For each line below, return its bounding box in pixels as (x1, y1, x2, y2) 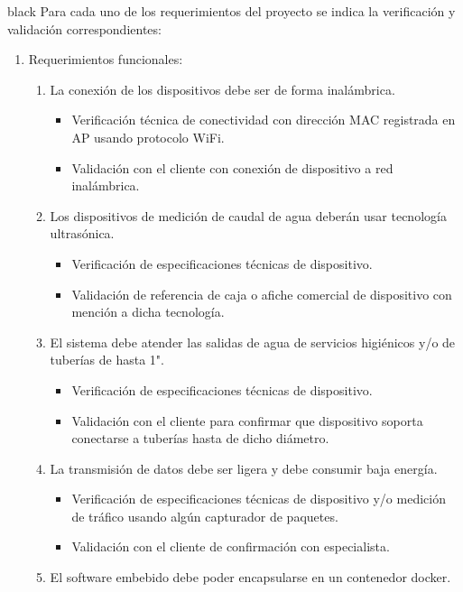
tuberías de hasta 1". (50, 350, 164, 369)
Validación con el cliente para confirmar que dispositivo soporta (71, 411, 423, 430)
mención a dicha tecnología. (71, 302, 225, 321)
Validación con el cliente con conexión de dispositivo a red (71, 158, 394, 177)
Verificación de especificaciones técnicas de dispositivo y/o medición (71, 489, 446, 508)
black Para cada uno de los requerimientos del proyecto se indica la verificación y (7, 2, 456, 20)
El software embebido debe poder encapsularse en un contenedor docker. (50, 568, 451, 587)
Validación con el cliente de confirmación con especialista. (71, 537, 390, 556)
